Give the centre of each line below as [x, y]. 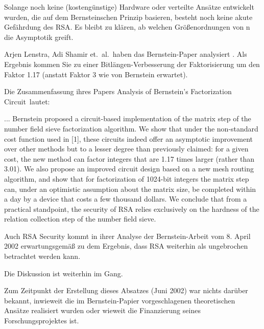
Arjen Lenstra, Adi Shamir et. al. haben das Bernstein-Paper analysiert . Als [126, 54]
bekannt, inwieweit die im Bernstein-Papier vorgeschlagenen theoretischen [120, 300]
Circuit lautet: [27, 101]
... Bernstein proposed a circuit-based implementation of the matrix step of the [128, 118]
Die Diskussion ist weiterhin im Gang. [64, 273]
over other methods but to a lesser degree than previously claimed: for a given [126, 149]
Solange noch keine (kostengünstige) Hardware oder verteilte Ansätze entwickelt [129, 7]
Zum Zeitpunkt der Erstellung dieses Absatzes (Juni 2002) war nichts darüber [126, 290]
